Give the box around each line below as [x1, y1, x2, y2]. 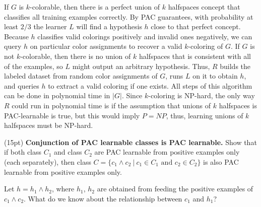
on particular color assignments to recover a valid [30, 41, 182, 51]
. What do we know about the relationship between [24, 193, 182, 203]
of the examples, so [4, 60, 63, 71]
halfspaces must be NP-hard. [4, 120, 93, 130]
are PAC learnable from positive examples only [94, 147, 240, 157]
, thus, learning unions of [166, 110, 243, 120]
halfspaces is [219, 100, 257, 110]
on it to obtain [192, 71, 238, 81]
